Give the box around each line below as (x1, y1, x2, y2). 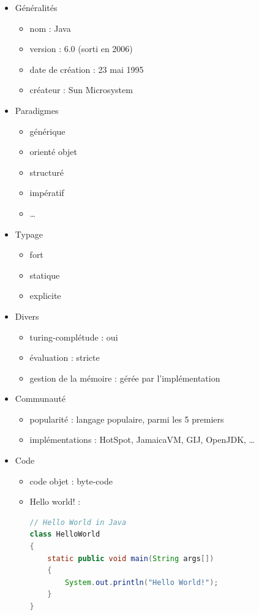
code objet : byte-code (29, 474, 113, 487)
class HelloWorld (29, 530, 100, 539)
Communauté (15, 392, 66, 405)
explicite (29, 289, 61, 302)
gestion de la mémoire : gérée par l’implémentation (29, 371, 220, 384)
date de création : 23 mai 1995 (29, 62, 144, 75)
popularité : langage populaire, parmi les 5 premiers (29, 412, 224, 425)
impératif (29, 186, 64, 199)
